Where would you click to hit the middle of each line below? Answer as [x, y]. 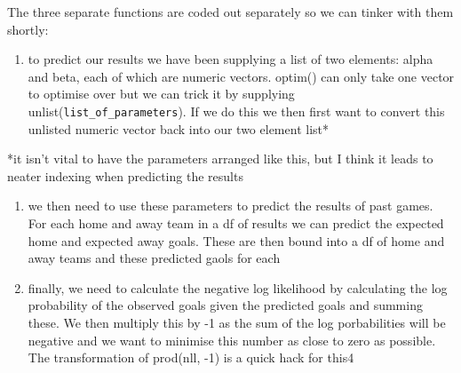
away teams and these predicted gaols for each [154, 258]
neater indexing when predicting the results [125, 175]
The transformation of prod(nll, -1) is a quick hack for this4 [191, 357]
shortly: [28, 29]
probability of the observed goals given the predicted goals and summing [225, 305]
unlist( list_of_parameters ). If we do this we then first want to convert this [236, 111]
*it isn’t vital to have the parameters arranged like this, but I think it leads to [220, 159]
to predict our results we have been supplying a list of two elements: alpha [230, 59]
